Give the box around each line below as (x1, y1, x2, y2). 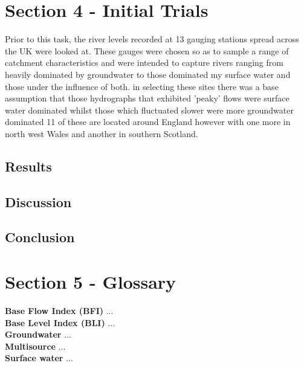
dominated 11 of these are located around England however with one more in (5, 115, 291, 128)
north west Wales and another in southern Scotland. (5, 127, 198, 140)
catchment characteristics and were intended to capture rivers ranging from (5, 56, 283, 69)
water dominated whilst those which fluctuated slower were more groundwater (5, 103, 294, 116)
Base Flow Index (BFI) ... (5, 304, 114, 316)
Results (5, 156, 52, 175)
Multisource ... (5, 339, 66, 352)
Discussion (5, 192, 72, 211)
